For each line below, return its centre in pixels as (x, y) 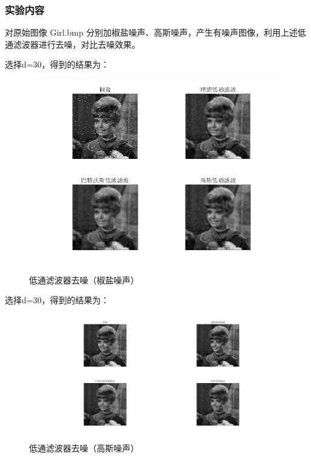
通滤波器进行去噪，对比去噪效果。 (72, 44)
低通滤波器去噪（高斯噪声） (84, 447)
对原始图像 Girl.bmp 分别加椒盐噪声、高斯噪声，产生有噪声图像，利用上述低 (155, 32)
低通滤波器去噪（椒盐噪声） (84, 279)
